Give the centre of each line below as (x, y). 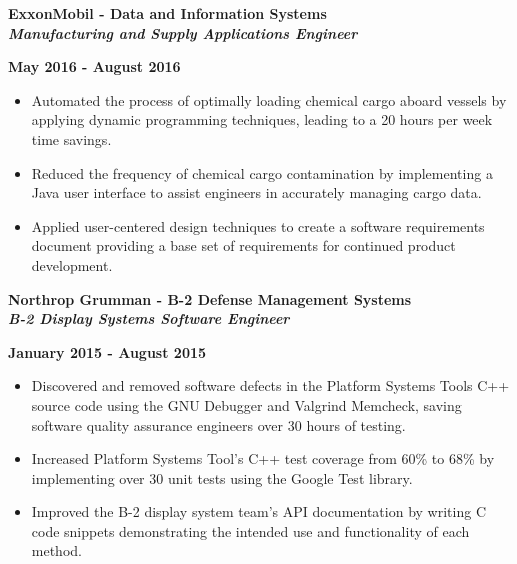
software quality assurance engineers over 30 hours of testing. (218, 424)
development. (72, 264)
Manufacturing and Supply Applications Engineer (183, 32)
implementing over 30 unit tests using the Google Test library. (222, 477)
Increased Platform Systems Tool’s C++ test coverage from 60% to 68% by (263, 458)
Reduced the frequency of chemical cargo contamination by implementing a (262, 172)
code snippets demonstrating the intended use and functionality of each (250, 530)
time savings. (71, 138)
